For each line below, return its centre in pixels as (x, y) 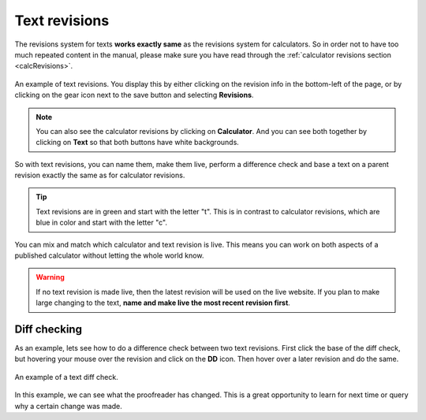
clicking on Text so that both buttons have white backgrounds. (138, 143)
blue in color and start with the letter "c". (101, 223)
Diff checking (49, 329)
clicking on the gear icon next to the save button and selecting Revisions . (134, 95)
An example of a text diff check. (66, 377)
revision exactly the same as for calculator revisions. (100, 175)
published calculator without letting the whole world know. (109, 255)
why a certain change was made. (68, 406)
